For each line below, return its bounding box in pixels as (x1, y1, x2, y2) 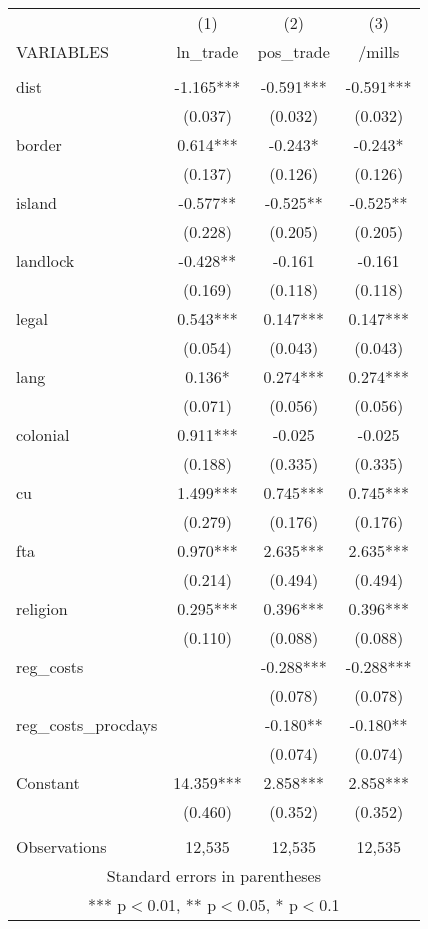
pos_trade (257, 40, 330, 63)
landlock (16, 249, 75, 272)
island (16, 191, 57, 214)
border (16, 133, 62, 156)
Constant (16, 771, 80, 794)
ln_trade (176, 40, 239, 63)
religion (16, 597, 68, 620)
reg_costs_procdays (16, 713, 158, 736)
